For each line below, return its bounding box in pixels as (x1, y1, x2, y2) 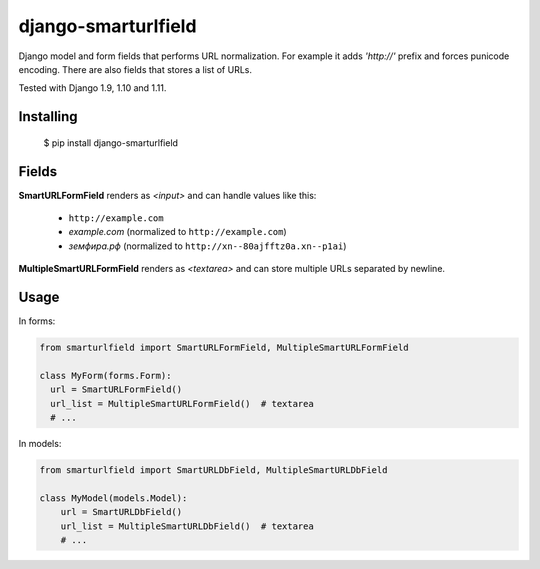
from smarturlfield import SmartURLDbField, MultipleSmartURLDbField (39, 465, 388, 476)
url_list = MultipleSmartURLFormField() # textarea (50, 398, 314, 409)
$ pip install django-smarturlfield (43, 136, 179, 149)
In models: (18, 438, 62, 450)
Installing (18, 108, 79, 125)
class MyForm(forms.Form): (39, 370, 172, 381)
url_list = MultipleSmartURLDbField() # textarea (60, 520, 314, 532)
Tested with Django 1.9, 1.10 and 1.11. (18, 82, 167, 94)
